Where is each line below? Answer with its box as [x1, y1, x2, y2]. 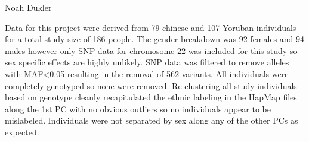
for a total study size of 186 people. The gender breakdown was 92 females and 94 [5, 33, 305, 45]
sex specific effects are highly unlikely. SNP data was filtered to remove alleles [5, 56, 289, 68]
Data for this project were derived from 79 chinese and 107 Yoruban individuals [5, 21, 296, 33]
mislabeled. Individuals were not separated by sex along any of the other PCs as [5, 114, 298, 127]
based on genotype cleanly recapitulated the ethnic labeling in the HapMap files [5, 91, 297, 103]
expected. [5, 125, 39, 138]
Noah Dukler [5, 1, 52, 13]
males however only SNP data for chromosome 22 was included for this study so [5, 44, 298, 56]
